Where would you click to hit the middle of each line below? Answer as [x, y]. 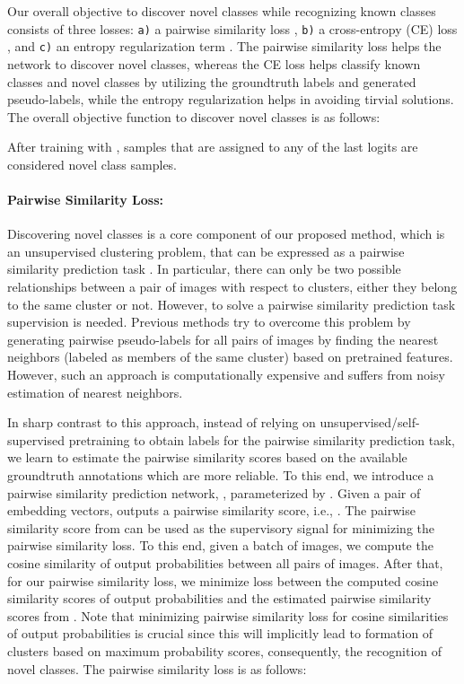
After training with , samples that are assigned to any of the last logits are [213, 147]
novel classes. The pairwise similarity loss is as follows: [157, 668]
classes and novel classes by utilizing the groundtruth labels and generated [212, 81]
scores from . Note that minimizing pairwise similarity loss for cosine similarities [228, 615]
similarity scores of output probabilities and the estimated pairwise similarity [219, 598]
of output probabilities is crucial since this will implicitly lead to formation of [220, 633]
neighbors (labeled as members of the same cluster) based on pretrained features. [230, 357]
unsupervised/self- [370, 422]
